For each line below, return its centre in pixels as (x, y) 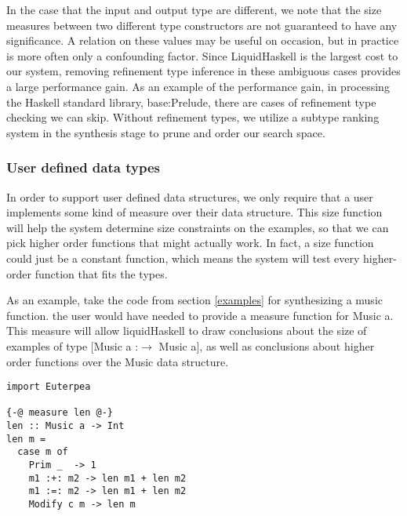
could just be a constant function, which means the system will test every (183, 258)
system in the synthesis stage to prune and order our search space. (166, 132)
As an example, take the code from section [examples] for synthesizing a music (194, 300)
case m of (43, 452)
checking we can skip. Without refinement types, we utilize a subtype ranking (193, 117)
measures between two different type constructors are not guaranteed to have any (202, 25)
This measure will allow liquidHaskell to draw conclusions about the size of (187, 331)
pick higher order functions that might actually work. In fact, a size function (190, 243)
